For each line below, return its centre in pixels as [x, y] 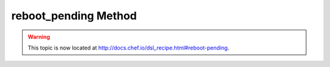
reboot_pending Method [74, 16]
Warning [39, 37]
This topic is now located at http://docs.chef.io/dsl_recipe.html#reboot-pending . [128, 48]
